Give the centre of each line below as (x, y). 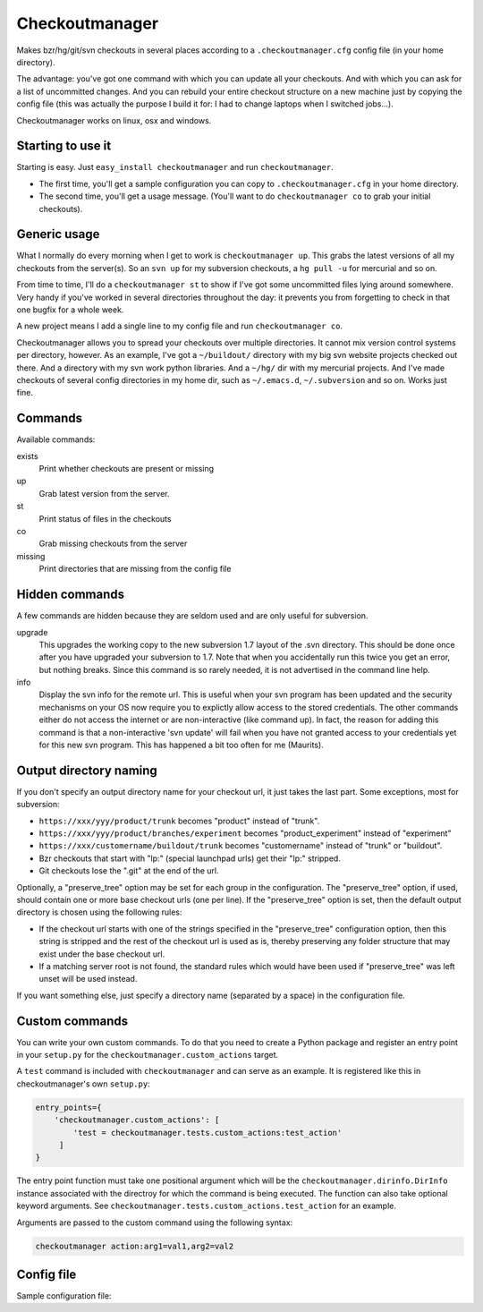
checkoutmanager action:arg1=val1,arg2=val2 (135, 1246)
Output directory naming (87, 770)
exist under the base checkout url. (102, 954)
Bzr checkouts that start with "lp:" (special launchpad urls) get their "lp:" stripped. (190, 858)
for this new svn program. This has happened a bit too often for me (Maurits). (181, 745)
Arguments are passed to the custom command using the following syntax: (155, 1223)
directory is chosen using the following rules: (99, 912)
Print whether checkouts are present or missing (127, 469)
